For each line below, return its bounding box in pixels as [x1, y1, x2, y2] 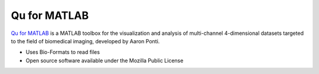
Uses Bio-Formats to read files [25, 49, 100, 56]
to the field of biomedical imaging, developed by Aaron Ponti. [11, 37, 160, 44]
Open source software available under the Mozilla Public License [25, 57, 184, 64]
